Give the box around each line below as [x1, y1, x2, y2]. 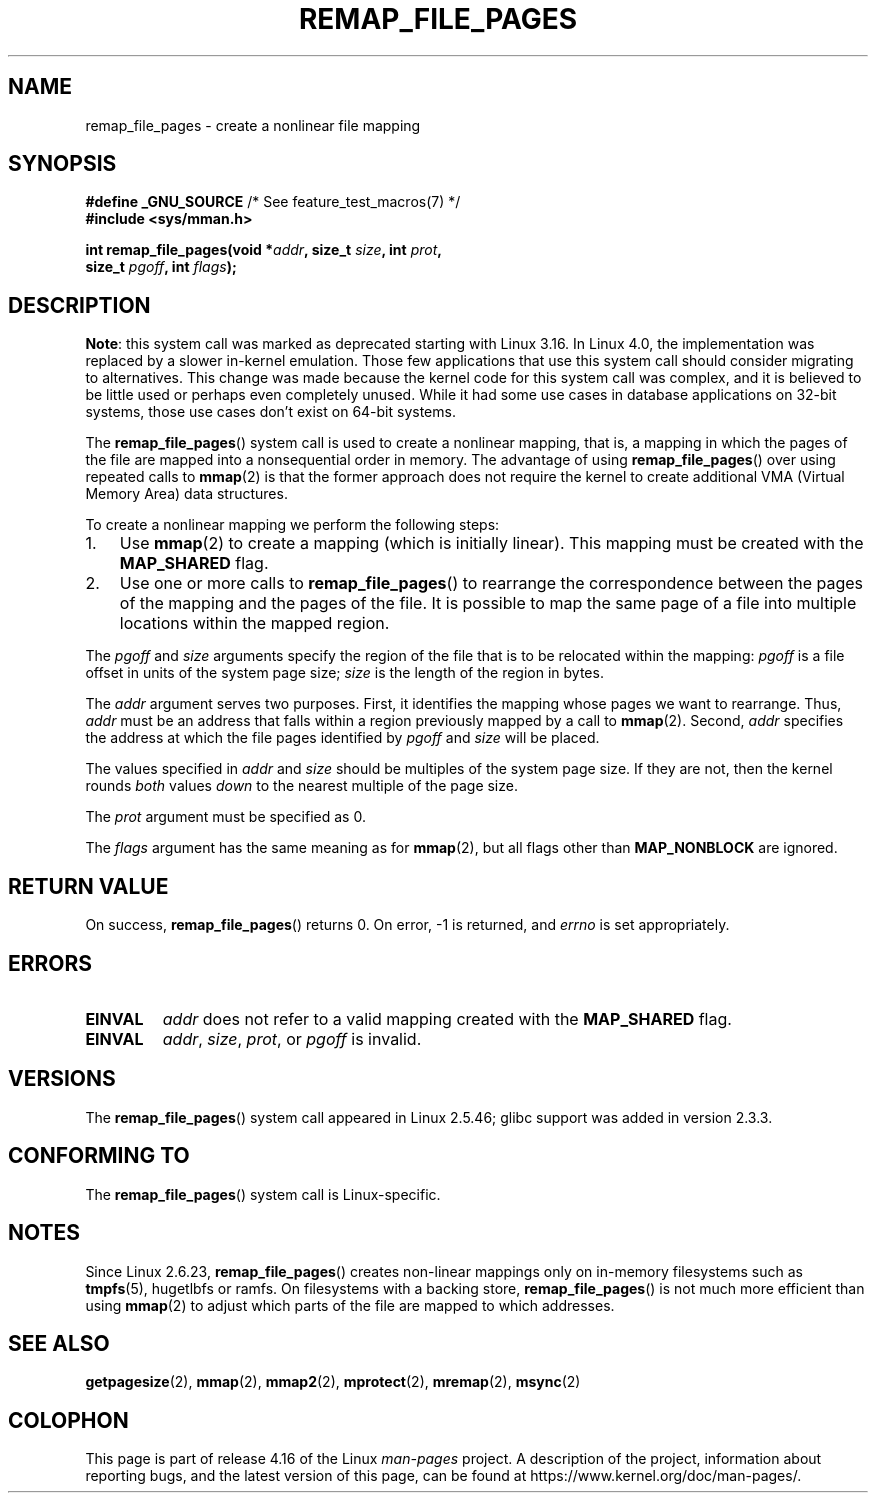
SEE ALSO [8, 1330, 110, 1356]
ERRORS [8, 950, 93, 976]
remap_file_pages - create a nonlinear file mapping [85, 116, 421, 134]
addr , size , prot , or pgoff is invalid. [162, 1028, 422, 1049]
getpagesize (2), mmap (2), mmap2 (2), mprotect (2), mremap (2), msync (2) [85, 1373, 581, 1391]
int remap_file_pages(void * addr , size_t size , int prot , [85, 241, 442, 259]
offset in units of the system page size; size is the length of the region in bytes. [85, 664, 604, 682]
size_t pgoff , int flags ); [85, 258, 237, 276]
